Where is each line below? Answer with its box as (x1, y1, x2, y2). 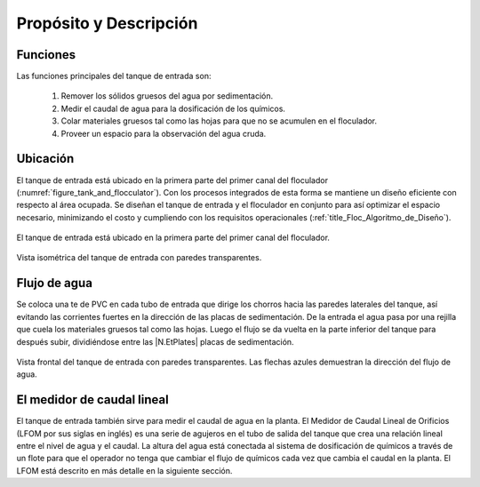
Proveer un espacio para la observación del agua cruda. (60, 128, 267, 139)
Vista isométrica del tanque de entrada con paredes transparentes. (16, 252, 262, 263)
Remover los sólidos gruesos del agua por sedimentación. (60, 91, 274, 101)
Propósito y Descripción (16, 13, 198, 33)
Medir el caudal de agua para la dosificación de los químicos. (60, 103, 286, 114)
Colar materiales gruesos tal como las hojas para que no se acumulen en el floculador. (60, 116, 378, 126)
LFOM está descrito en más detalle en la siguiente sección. (16, 465, 233, 475)
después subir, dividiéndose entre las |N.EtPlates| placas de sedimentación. (16, 336, 294, 347)
